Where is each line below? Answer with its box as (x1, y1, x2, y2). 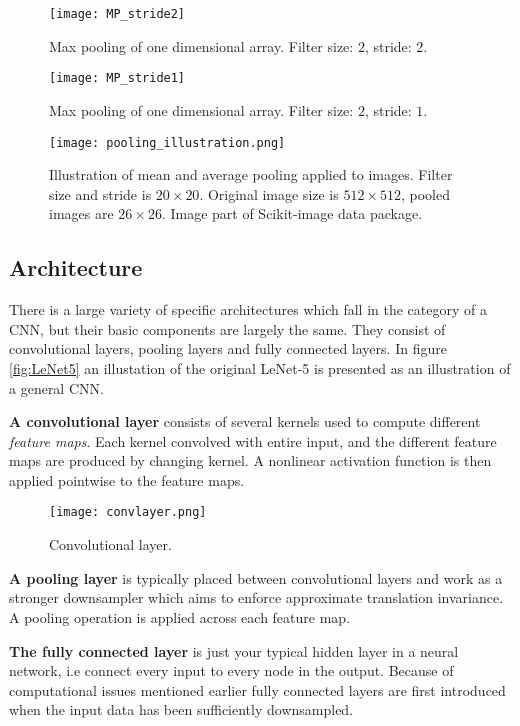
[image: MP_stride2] (49, 7, 186, 21)
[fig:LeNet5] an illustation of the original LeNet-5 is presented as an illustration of (9, 357, 511, 378)
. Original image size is (199, 183, 339, 204)
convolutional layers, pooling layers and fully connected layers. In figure (9, 338, 447, 359)
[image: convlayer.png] (49, 505, 207, 520)
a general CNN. (9, 377, 104, 398)
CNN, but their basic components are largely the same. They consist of (9, 318, 446, 339)
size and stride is (49, 183, 152, 204)
